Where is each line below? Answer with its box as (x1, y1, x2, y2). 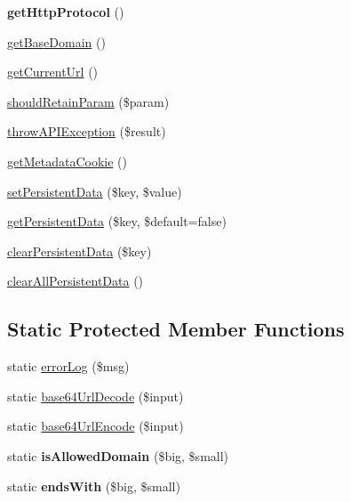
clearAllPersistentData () (7, 271, 144, 290)
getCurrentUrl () (7, 62, 99, 81)
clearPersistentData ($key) (7, 241, 152, 260)
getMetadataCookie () (7, 151, 127, 170)
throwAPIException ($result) (7, 122, 166, 141)
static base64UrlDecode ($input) (7, 386, 184, 405)
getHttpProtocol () (7, 3, 124, 20)
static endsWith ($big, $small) (7, 476, 180, 495)
